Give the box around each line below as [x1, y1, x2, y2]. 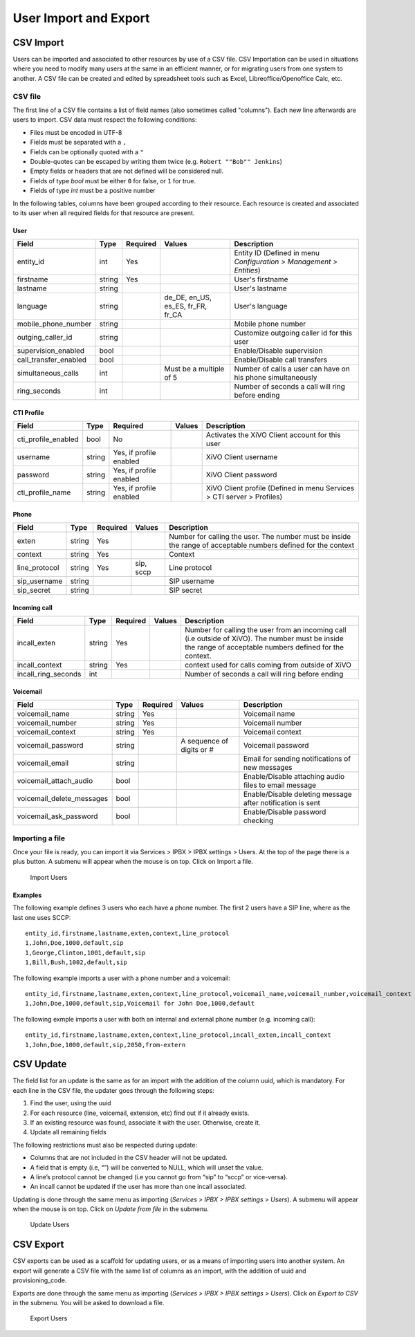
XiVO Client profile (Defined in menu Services [205, 483, 355, 493]
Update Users [30, 1221, 70, 1229]
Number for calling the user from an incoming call [184, 625, 347, 635]
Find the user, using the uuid [30, 1099, 111, 1107]
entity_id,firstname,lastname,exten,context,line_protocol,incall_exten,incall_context [25, 1031, 332, 1039]
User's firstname [234, 275, 288, 284]
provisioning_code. [12, 1276, 67, 1284]
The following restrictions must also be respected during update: [12, 1141, 197, 1149]
